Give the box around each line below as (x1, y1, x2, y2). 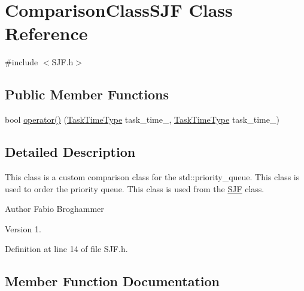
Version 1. (5, 222, 41, 235)
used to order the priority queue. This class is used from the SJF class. (5, 182, 265, 195)
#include (5, 56, 38, 68)
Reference (5, 21, 88, 46)
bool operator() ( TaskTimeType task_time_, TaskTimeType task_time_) (5, 113, 279, 126)
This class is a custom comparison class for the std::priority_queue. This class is (5, 170, 300, 183)
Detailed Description (5, 143, 136, 161)
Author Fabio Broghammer (5, 202, 104, 215)
